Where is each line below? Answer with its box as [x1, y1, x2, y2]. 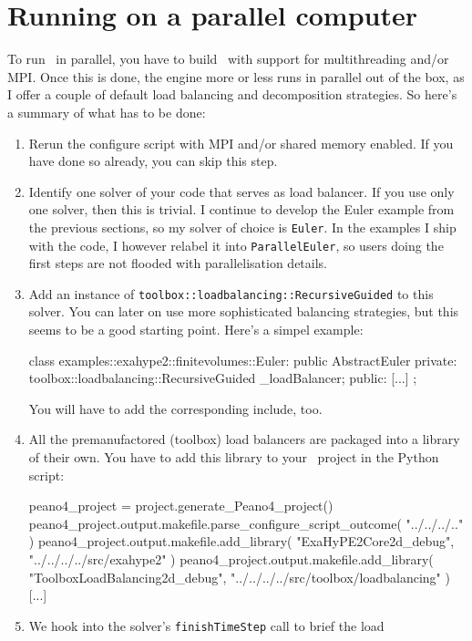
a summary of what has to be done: [7, 102, 206, 121]
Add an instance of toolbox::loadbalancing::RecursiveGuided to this [28, 284, 434, 303]
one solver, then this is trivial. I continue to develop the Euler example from [28, 200, 455, 219]
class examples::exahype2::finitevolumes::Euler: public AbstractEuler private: [28, 350, 457, 369]
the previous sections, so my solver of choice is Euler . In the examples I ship [28, 217, 457, 236]
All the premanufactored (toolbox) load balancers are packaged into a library [28, 429, 460, 449]
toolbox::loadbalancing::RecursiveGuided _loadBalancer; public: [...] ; [28, 368, 417, 388]
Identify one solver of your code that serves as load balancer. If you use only [28, 181, 455, 201]
